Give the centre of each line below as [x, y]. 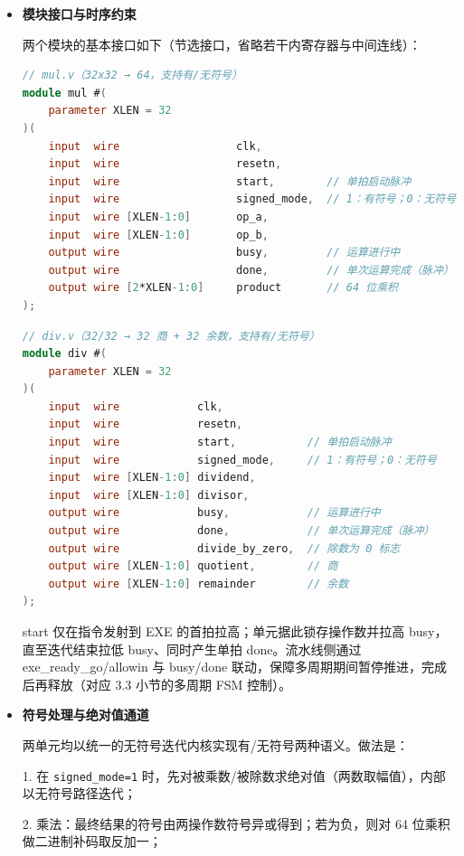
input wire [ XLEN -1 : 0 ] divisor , [149, 495]
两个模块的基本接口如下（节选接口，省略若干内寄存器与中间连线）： [222, 44]
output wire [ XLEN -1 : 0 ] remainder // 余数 [199, 583]
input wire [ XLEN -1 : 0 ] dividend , [152, 478]
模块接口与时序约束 [79, 14]
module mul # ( [64, 93]
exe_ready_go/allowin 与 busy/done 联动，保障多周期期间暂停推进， [222, 667]
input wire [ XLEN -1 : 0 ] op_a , [158, 216]
